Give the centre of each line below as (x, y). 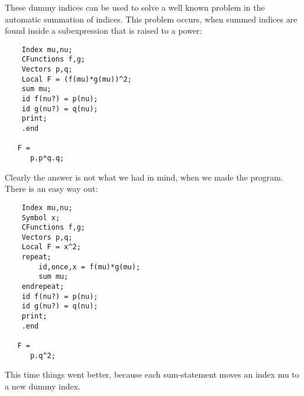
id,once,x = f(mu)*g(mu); (90, 267)
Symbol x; (41, 218)
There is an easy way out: (51, 189)
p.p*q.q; (47, 158)
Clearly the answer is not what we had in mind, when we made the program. (144, 177)
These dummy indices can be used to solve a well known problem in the (135, 7)
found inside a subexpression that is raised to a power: (104, 30)
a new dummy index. (43, 386)
